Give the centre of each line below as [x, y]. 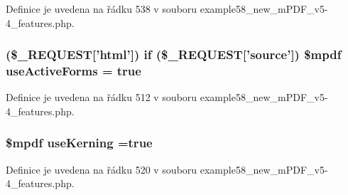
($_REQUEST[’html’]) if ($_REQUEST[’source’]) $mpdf [174, 54]
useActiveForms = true [74, 71]
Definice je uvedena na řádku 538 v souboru [102, 9]
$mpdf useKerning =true [79, 143]
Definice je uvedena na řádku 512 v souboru [102, 97]
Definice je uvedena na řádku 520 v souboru [102, 169]
